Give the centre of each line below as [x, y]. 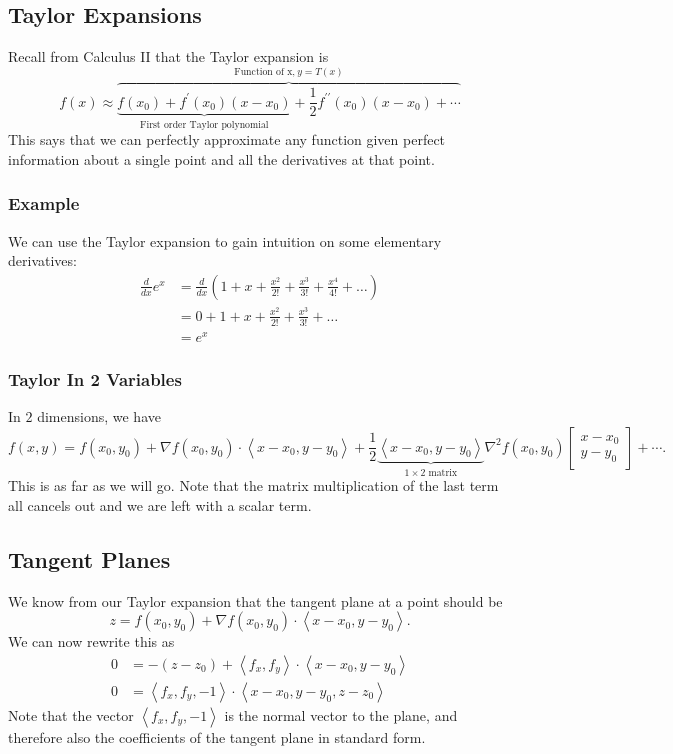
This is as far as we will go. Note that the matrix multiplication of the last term [253, 485]
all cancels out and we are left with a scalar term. [160, 504]
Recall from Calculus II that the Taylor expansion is [168, 56]
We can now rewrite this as [91, 641]
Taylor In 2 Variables [95, 378]
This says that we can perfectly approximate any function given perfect [227, 139]
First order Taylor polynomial [204, 124]
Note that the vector [71, 714]
